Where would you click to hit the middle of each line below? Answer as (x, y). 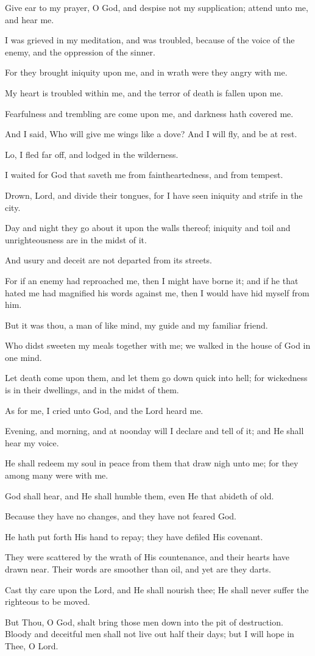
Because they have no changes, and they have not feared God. (121, 516)
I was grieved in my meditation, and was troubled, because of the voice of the (150, 40)
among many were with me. (57, 475)
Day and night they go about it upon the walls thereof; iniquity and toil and (148, 228)
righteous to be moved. (48, 601)
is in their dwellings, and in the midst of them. (92, 390)
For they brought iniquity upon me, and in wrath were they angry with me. (146, 72)
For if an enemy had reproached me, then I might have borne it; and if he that (152, 280)
